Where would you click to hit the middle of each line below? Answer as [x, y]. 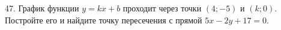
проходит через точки [162, 8]
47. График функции [42, 8]
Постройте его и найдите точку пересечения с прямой [104, 19]
